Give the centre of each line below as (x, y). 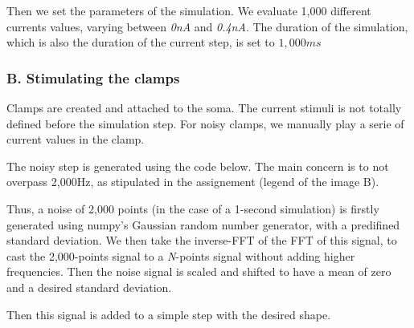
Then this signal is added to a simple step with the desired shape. (169, 314)
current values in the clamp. (76, 139)
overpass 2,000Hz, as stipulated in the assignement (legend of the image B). (193, 182)
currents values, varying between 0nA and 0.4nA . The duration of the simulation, (207, 26)
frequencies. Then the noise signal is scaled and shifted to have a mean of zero (199, 271)
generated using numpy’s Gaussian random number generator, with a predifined (203, 224)
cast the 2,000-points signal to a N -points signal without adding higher (181, 255)
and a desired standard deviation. (89, 287)
